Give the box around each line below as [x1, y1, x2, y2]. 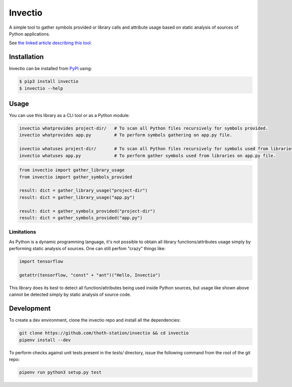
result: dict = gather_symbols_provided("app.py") [19, 215, 143, 220]
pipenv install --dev [19, 337, 71, 343]
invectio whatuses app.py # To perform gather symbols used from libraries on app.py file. [19, 153, 276, 158]
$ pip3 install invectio [19, 78, 79, 84]
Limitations [9, 229, 36, 235]
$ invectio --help [19, 85, 63, 91]
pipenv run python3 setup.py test [19, 369, 102, 375]
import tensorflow [19, 259, 63, 264]
